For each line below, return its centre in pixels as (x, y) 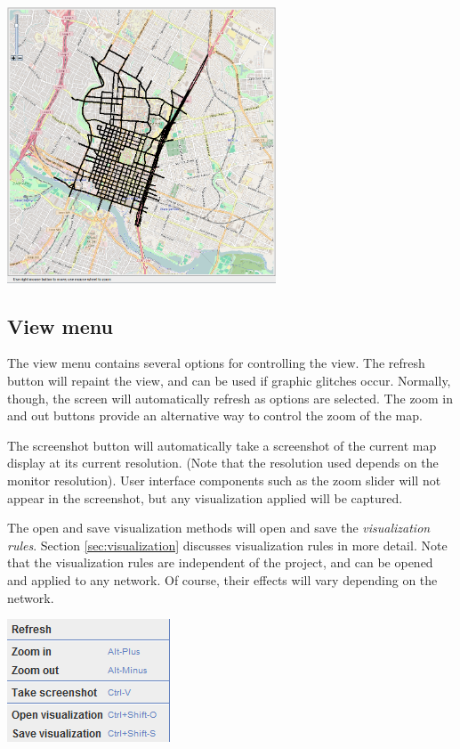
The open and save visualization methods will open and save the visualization (219, 528)
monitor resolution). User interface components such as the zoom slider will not (224, 480)
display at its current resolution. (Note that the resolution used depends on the (223, 463)
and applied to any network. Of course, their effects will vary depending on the (222, 579)
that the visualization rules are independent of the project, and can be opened (220, 562)
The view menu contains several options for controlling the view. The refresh (216, 363)
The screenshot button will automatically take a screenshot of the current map (222, 445)
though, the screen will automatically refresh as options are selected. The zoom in (230, 398)
